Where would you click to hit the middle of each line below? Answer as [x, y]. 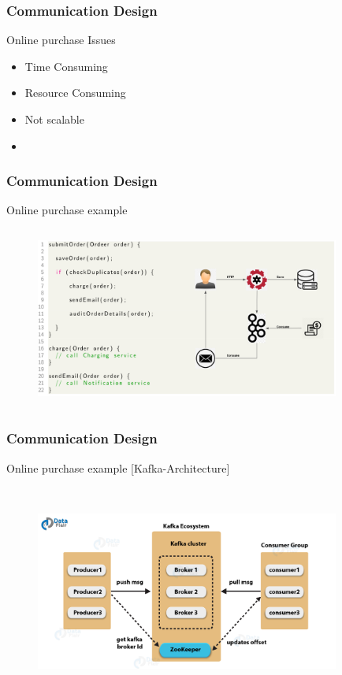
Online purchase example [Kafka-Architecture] [118, 467]
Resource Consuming [75, 93]
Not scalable [54, 119]
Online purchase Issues [61, 40]
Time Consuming [66, 66]
